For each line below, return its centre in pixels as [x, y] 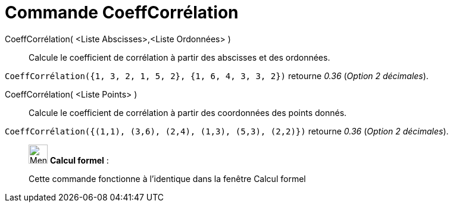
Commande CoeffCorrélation [122, 12]
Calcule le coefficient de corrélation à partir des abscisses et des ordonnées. [179, 57]
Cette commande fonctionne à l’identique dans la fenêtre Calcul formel [167, 178]
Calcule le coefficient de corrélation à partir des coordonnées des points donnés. [188, 112]
